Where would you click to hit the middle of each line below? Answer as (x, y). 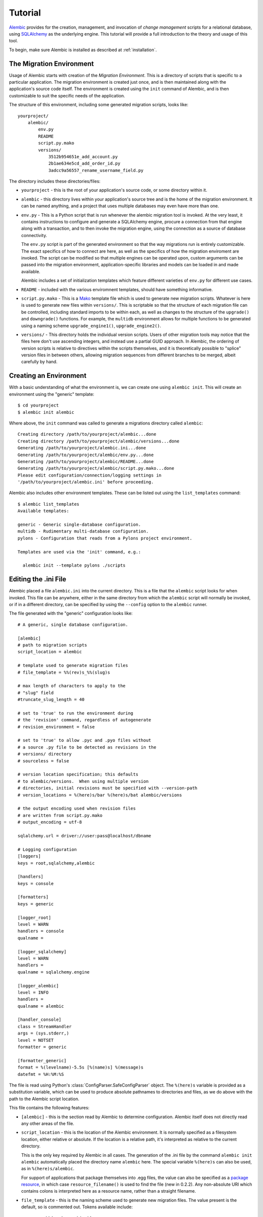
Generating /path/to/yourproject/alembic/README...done (86, 461)
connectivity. (34, 235)
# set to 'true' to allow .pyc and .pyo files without (85, 740)
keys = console (36, 883)
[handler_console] (40, 1020)
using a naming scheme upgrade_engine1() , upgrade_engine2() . (91, 326)
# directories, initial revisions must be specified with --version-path (108, 788)
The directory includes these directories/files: (55, 181)
